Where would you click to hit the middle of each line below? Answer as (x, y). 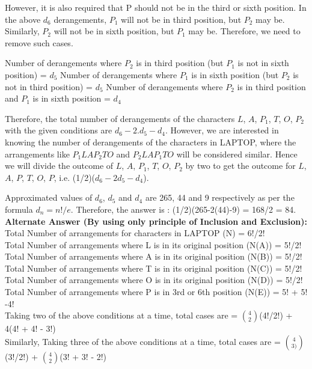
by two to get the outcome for (240, 166)
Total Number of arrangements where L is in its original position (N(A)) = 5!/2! (153, 244)
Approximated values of (49, 197)
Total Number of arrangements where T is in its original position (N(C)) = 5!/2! (154, 268)
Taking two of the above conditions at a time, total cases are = (121, 315)
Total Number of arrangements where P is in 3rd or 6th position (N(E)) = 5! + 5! (156, 292)
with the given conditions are (59, 130)
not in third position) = (49, 86)
